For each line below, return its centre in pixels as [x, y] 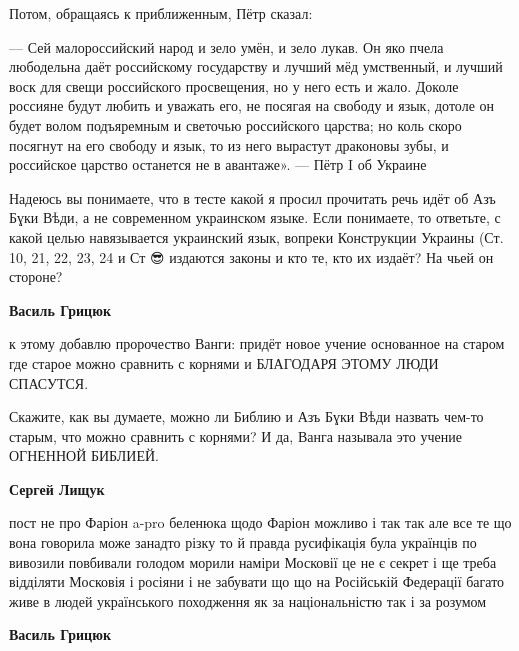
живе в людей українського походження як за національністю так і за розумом [248, 600]
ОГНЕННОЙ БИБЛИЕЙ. [84, 455]
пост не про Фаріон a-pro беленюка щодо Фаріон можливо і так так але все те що [260, 522]
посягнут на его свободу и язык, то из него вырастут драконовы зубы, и [229, 144]
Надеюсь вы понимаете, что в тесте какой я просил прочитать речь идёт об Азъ [252, 197]
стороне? [36, 276]
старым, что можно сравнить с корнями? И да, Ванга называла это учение [235, 435]
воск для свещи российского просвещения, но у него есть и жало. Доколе [234, 85]
